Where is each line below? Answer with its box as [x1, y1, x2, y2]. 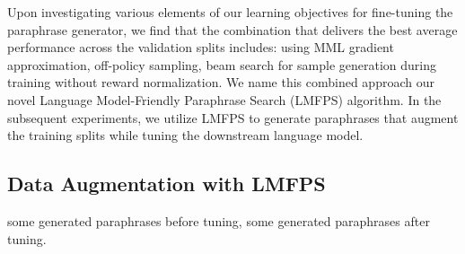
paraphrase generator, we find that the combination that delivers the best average [7, 20, 458, 39]
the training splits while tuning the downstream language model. [7, 126, 364, 145]
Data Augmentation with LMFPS [7, 170, 326, 197]
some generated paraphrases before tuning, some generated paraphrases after [7, 211, 430, 230]
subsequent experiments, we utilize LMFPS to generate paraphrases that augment [7, 108, 459, 127]
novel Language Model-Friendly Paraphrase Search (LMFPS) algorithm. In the [7, 90, 442, 109]
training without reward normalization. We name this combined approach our [7, 73, 434, 92]
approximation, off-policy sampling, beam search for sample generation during [7, 55, 437, 74]
